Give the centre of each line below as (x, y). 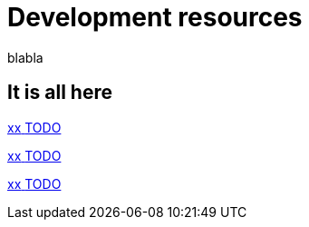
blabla (25, 57)
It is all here (60, 93)
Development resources (155, 17)
